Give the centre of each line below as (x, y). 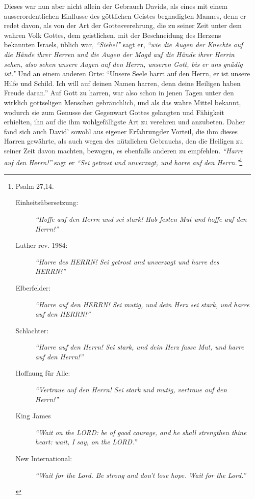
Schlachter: (32, 330)
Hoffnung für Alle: (43, 373)
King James (33, 416)
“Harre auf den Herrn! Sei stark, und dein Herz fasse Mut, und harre (140, 347)
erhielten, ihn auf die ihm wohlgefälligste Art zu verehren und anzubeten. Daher (125, 122)
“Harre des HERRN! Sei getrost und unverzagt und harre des (127, 261)
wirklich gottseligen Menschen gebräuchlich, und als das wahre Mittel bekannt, (123, 102)
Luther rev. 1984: (41, 245)
